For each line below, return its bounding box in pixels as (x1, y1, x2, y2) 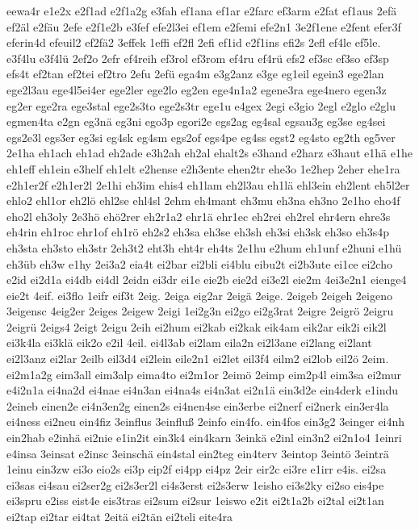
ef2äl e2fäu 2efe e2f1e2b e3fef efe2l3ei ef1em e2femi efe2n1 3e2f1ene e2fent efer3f (6, 18, 401, 35)
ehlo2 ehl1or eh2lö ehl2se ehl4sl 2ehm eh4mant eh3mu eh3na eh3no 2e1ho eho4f (6, 192, 400, 209)
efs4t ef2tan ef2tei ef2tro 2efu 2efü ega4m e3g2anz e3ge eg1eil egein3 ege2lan (6, 65, 384, 82)
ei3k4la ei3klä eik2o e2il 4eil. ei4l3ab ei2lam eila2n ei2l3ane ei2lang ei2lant (6, 334, 372, 351)
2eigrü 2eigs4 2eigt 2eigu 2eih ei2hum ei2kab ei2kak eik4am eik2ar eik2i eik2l (6, 318, 387, 335)
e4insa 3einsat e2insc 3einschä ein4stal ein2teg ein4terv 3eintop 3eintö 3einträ (6, 444, 389, 461)
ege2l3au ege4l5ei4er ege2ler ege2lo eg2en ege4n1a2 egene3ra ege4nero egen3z (6, 81, 387, 98)
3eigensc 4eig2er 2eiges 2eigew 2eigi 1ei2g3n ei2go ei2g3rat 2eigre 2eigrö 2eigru (6, 303, 394, 319)
